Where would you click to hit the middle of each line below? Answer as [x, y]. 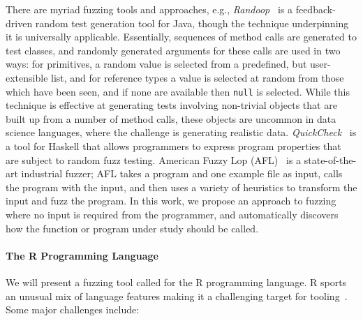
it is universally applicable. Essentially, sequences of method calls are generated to [181, 37]
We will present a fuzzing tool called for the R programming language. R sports [176, 282]
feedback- [316, 9]
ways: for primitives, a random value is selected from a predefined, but [156, 64]
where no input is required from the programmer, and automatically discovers [172, 214]
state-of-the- [330, 159]
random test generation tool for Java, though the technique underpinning [192, 23]
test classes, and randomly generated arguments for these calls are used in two [173, 50]
